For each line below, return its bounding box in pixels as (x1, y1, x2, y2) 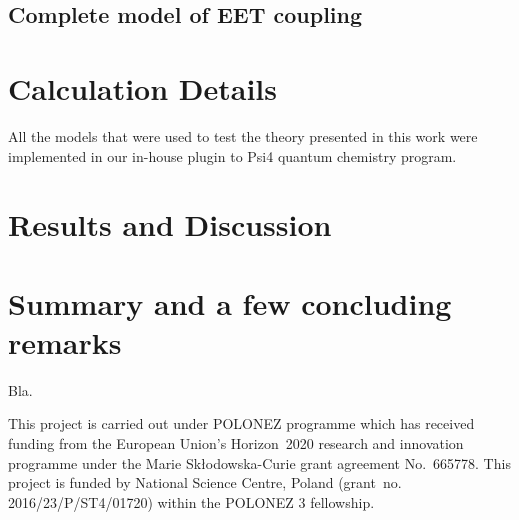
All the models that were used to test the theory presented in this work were (8, 125, 478, 146)
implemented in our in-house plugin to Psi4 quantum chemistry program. (8, 145, 457, 166)
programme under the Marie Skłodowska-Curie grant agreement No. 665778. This (8, 452, 511, 473)
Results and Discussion (8, 204, 332, 245)
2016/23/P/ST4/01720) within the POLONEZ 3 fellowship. (8, 491, 375, 512)
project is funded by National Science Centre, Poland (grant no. (8, 472, 402, 493)
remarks (8, 321, 122, 362)
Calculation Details (8, 67, 277, 108)
